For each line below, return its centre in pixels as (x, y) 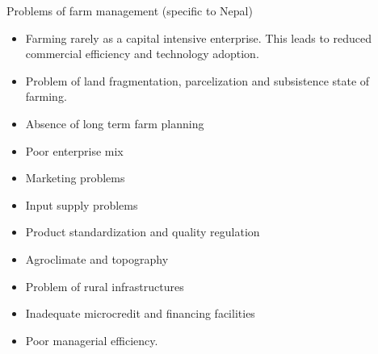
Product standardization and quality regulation (143, 232)
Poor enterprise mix (74, 150)
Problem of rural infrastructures (105, 286)
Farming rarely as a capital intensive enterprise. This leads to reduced (198, 37)
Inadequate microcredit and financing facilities (140, 313)
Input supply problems (82, 204)
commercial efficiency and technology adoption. (142, 54)
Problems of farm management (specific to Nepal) (130, 10)
